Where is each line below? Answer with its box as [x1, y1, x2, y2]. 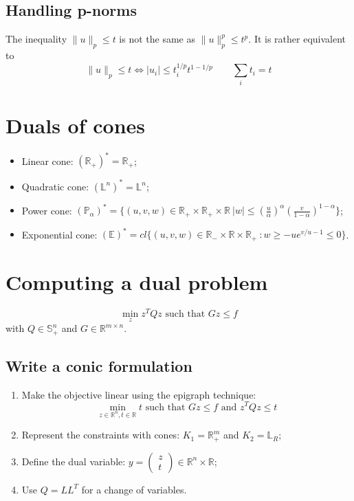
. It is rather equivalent [248, 32, 346, 46]
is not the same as [119, 32, 195, 46]
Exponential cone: [21, 227, 98, 241]
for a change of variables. [81, 482, 187, 496]
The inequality [5, 32, 67, 46]
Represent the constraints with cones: [21, 427, 180, 442]
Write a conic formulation [5, 355, 192, 377]
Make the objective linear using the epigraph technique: [21, 387, 256, 401]
